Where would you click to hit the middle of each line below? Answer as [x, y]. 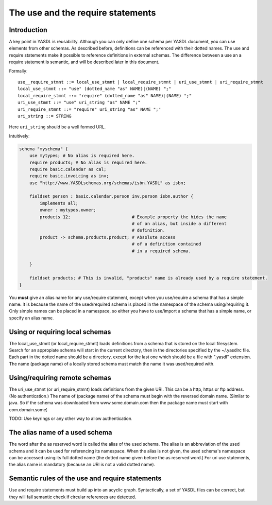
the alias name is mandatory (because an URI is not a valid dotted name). [82, 465]
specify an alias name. [31, 318]
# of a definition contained [167, 244]
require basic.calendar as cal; [68, 169]
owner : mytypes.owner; [68, 210]
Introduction [28, 30]
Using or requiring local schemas [60, 332]
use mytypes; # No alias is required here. [82, 156]
